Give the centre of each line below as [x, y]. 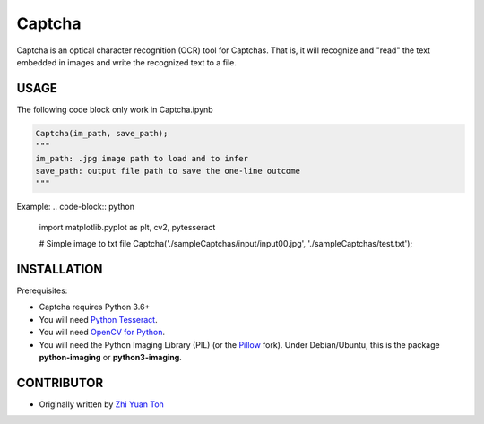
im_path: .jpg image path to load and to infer [142, 158]
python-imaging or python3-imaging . [111, 358]
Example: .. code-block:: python [75, 207]
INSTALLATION [60, 269]
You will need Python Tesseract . [98, 319]
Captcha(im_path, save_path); [102, 133]
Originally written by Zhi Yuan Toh [102, 404]
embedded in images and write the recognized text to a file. [127, 62]
